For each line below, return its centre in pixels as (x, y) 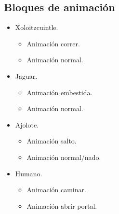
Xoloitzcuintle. (37, 27)
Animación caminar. (56, 190)
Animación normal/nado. (64, 157)
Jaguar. (26, 76)
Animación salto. (52, 141)
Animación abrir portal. (62, 206)
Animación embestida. (59, 92)
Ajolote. (27, 124)
